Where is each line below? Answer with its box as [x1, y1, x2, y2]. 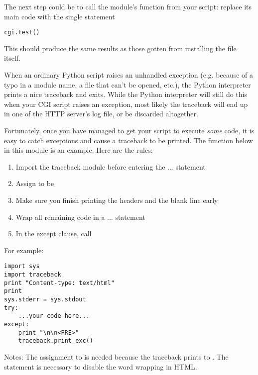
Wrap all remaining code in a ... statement [15, 211, 145, 222]
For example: [4, 245, 44, 255]
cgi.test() [4, 29, 40, 36]
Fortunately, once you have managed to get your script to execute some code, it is [4, 125, 255, 135]
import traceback [4, 271, 61, 278]
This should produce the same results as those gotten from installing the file [4, 43, 237, 53]
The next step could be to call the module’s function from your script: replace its [4, 1, 252, 11]
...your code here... [18, 312, 90, 320]
